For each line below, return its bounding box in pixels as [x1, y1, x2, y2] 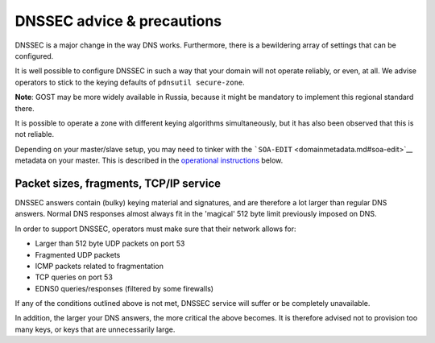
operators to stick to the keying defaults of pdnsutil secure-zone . [14, 77, 245, 87]
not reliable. [14, 130, 55, 139]
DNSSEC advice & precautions [14, 12, 222, 30]
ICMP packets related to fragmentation [35, 261, 164, 271]
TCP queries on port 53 [35, 272, 113, 282]
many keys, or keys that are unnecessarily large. [14, 324, 176, 334]
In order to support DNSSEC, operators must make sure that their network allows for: [14, 224, 296, 233]
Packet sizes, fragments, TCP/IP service [14, 176, 222, 190]
